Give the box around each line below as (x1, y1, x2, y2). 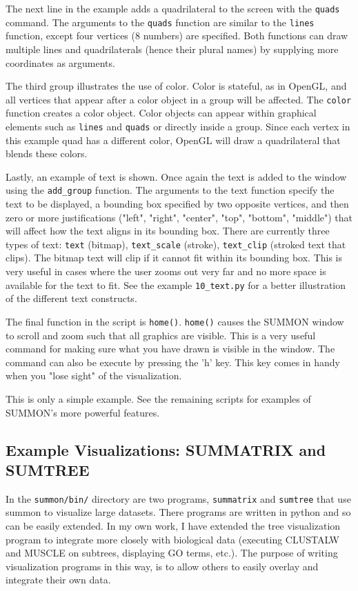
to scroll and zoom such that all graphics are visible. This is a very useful (6, 328, 316, 342)
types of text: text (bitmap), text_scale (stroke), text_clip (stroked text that (6, 237, 346, 251)
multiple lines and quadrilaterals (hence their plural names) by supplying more (6, 41, 339, 56)
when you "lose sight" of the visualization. (6, 368, 182, 383)
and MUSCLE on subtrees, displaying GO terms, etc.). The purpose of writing (6, 545, 338, 560)
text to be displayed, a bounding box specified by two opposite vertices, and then (6, 197, 349, 211)
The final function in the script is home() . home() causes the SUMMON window (6, 314, 344, 328)
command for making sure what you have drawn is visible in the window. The (6, 341, 335, 356)
